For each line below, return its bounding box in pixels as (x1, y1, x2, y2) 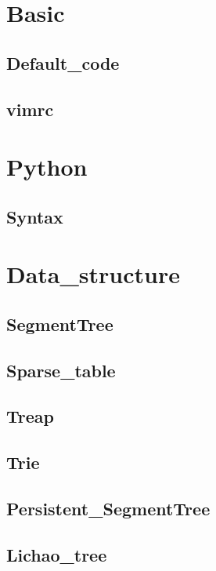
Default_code (6, 50, 120, 75)
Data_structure (6, 258, 180, 290)
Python (6, 151, 88, 183)
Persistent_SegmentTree (6, 496, 211, 520)
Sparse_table (6, 358, 116, 382)
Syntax (6, 204, 63, 228)
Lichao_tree (6, 542, 107, 566)
